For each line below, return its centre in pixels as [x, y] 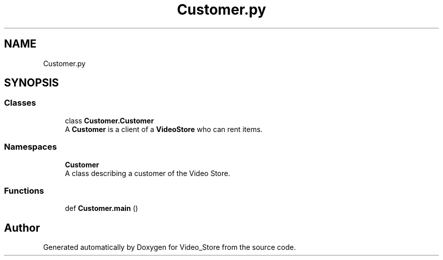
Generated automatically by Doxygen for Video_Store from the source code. [169, 247]
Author [22, 228]
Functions [24, 190]
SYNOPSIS [32, 83]
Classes [20, 103]
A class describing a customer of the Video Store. [148, 173]
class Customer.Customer [109, 120]
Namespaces [31, 147]
